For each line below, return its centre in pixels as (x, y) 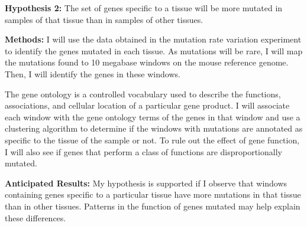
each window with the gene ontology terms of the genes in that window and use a (153, 117)
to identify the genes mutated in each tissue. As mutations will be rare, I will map (154, 50)
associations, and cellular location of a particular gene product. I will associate (147, 105)
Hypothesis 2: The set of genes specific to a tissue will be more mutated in (144, 8)
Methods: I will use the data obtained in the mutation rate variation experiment (153, 39)
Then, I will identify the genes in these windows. (93, 73)
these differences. (35, 217)
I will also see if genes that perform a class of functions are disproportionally (143, 151)
